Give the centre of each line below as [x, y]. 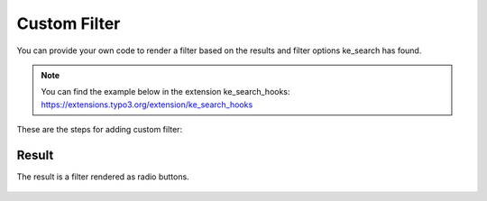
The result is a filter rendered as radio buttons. [103, 177]
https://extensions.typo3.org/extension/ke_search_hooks [147, 105]
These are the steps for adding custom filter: [100, 130]
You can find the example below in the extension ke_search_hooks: [165, 92]
